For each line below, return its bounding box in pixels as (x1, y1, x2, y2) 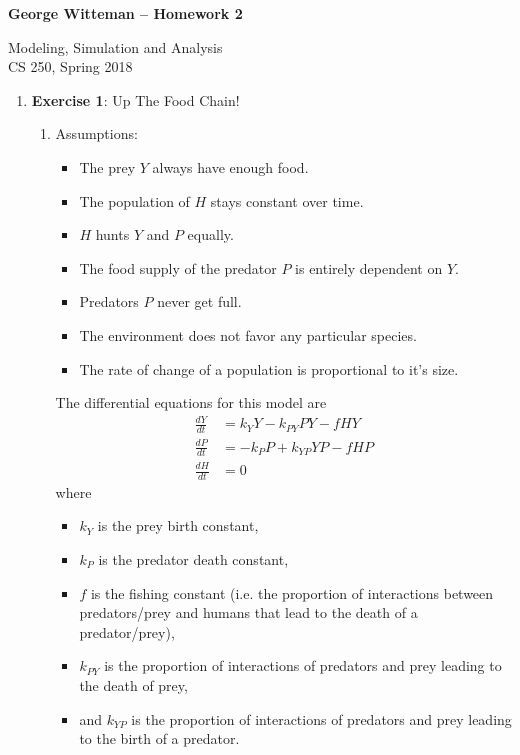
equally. (187, 224, 234, 245)
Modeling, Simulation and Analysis (8, 36, 223, 57)
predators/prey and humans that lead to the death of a (79, 602, 418, 623)
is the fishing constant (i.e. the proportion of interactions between (90, 582, 494, 603)
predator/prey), (79, 621, 175, 642)
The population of (79, 190, 190, 211)
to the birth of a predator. (79, 728, 240, 749)
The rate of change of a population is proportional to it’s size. (79, 358, 459, 379)
